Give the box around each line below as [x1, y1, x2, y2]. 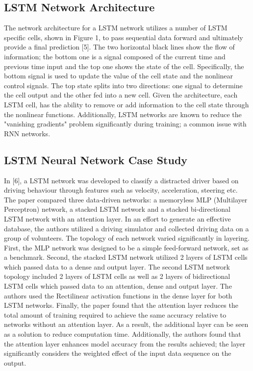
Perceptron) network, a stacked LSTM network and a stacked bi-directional [4, 204, 230, 214]
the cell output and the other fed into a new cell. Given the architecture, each [4, 90, 238, 100]
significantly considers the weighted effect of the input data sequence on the [4, 348, 231, 358]
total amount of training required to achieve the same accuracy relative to [4, 309, 227, 320]
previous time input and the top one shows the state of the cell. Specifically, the [4, 61, 244, 71]
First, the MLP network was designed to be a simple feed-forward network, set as [4, 242, 249, 252]
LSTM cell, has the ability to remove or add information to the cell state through [4, 99, 249, 109]
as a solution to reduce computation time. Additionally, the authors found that [4, 329, 241, 339]
